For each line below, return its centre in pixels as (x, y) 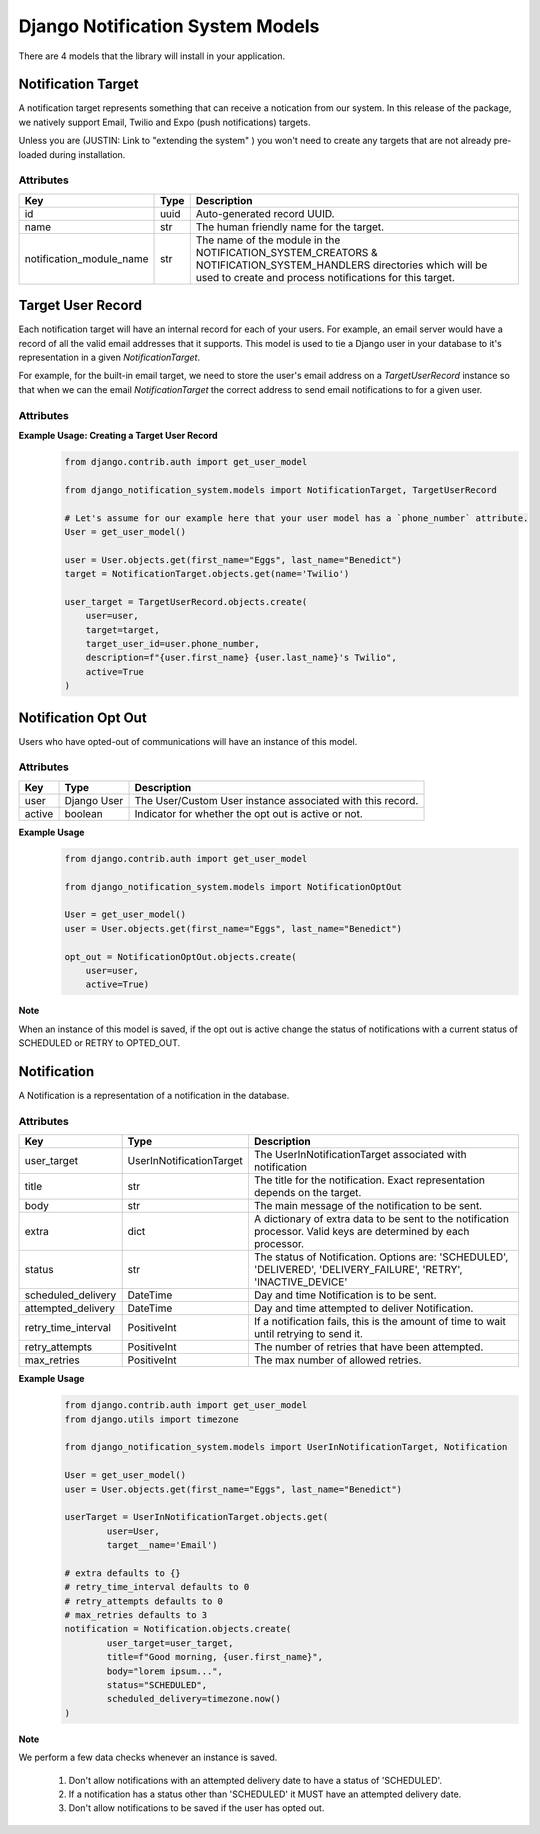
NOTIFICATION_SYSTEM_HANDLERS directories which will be (341, 265)
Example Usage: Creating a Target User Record (118, 435)
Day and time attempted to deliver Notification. (363, 1308)
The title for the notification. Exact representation (369, 1180)
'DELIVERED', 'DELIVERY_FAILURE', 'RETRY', (358, 1270)
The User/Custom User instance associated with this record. (276, 800)
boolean (84, 813)
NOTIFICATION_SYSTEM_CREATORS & (287, 252)
